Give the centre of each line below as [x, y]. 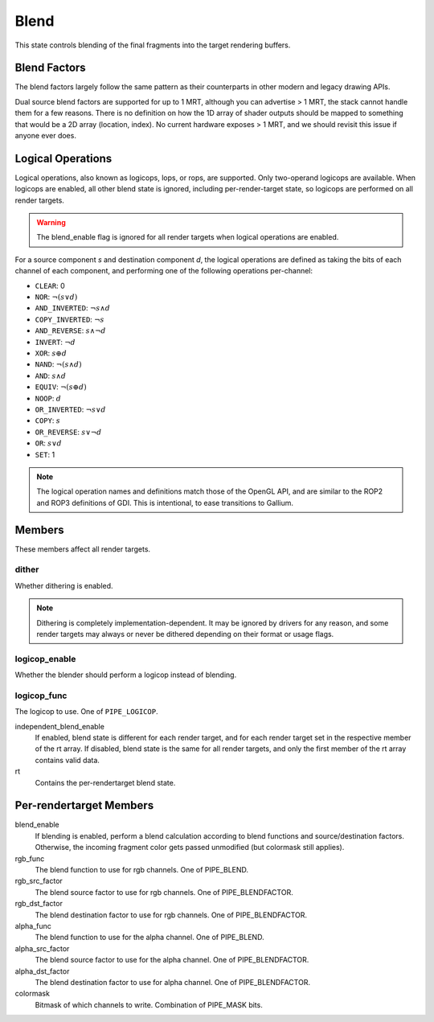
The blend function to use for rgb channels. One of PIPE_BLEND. [142, 870]
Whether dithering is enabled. [64, 585]
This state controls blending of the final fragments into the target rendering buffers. [153, 45]
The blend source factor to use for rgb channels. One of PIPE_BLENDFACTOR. [164, 892]
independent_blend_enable [59, 726]
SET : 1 [45, 454]
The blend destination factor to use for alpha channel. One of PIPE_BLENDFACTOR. [173, 982]
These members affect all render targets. [83, 549]
